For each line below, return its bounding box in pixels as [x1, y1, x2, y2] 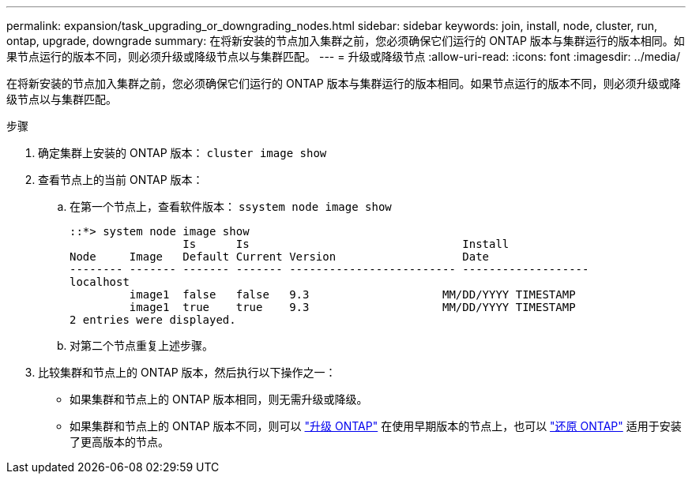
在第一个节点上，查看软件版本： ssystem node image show [70, 200, 392, 213]
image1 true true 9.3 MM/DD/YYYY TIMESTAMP [129, 301, 576, 313]
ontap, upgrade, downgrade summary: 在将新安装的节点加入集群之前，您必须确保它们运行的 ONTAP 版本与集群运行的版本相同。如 [6, 34, 685, 47]
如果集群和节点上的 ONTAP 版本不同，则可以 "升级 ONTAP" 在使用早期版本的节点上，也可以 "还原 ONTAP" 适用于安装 [70, 419, 682, 433]
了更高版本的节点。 [70, 435, 169, 448]
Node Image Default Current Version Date [70, 250, 490, 263]
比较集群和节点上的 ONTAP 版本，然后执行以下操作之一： [38, 366, 337, 379]
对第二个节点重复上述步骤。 [70, 339, 213, 352]
